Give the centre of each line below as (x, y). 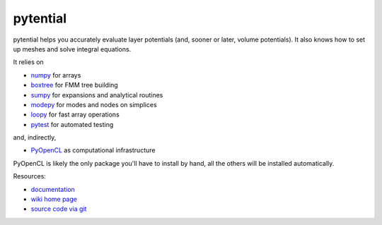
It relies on (28, 62)
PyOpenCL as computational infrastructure (93, 150)
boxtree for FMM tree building (74, 85)
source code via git (59, 209)
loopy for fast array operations (75, 115)
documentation (53, 189)
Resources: (29, 176)
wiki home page (54, 199)
